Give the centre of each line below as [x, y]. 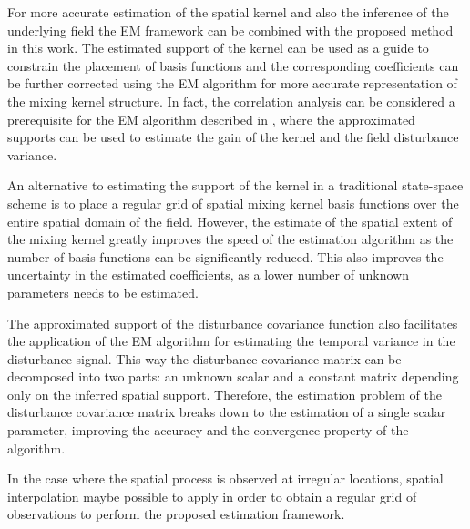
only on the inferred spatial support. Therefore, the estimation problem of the [225, 394]
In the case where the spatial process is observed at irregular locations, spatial [225, 478]
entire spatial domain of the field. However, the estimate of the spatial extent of [230, 221]
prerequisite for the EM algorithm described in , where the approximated [211, 119]
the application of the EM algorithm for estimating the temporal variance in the [231, 341]
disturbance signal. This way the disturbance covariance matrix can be [204, 358]
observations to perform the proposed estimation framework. [176, 514]
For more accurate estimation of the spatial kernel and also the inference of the [228, 12]
